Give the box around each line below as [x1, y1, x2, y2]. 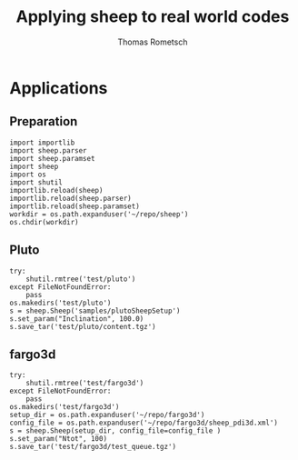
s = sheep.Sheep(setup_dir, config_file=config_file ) [9, 426, 222, 435]
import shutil [9, 177, 64, 187]
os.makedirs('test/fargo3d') [9, 403, 120, 412]
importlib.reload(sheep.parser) [9, 194, 132, 203]
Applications [9, 77, 108, 98]
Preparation [9, 114, 78, 129]
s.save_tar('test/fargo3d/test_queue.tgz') [9, 443, 177, 452]
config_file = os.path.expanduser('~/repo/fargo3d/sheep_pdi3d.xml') [9, 418, 279, 428]
